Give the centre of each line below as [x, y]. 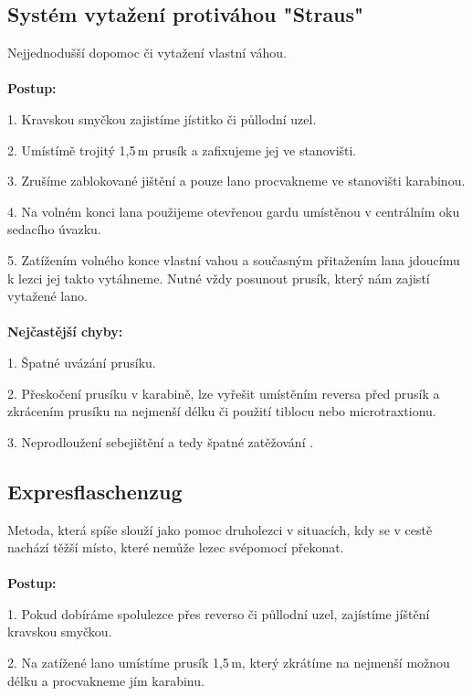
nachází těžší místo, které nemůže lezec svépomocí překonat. [176, 547]
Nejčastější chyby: [65, 332]
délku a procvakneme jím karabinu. [106, 680]
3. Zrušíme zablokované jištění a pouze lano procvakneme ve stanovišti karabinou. [236, 181]
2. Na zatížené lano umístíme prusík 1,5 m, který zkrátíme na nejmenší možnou [229, 663]
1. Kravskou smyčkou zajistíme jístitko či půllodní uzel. [162, 118]
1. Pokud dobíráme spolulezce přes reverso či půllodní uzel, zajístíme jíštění [219, 613]
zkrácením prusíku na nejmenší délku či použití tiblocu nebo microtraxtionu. [222, 411]
